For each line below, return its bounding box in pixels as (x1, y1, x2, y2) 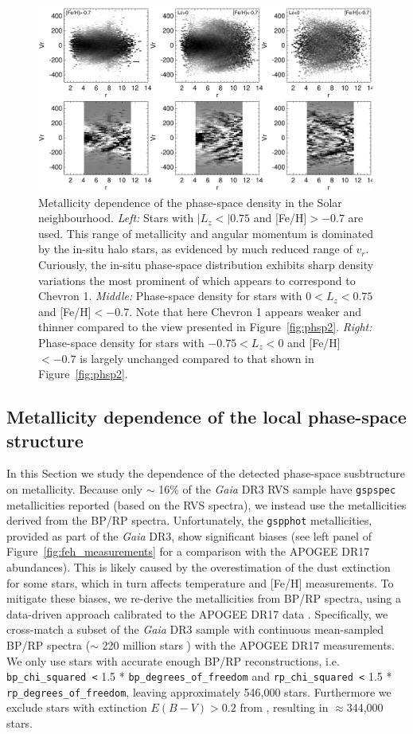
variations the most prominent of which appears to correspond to (38, 271, 356, 288)
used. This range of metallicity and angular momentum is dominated (38, 224, 374, 241)
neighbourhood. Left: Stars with (38, 209, 194, 226)
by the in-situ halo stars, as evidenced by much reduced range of (38, 240, 353, 257)
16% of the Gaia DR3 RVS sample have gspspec (158, 480, 396, 497)
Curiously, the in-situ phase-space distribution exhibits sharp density (38, 256, 374, 272)
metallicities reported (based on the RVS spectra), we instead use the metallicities (6, 496, 407, 513)
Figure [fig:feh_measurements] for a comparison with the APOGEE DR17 (6, 543, 370, 560)
